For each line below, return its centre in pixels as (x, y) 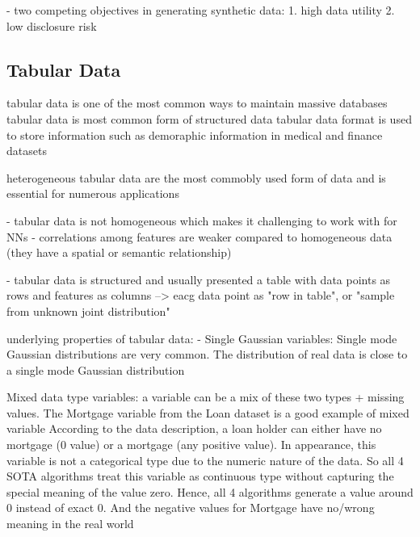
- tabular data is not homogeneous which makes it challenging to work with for (202, 220)
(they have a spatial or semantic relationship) (119, 252)
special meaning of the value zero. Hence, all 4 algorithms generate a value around (210, 491)
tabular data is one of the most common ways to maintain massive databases (197, 103)
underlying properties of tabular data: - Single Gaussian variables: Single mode (202, 338)
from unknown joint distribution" (88, 310)
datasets (27, 151)
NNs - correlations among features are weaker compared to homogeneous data (199, 236)
